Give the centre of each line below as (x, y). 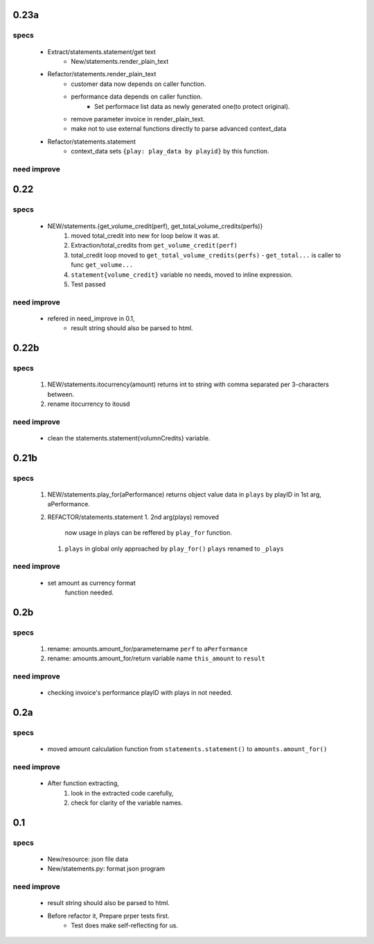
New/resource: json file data (88, 859)
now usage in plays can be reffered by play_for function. (148, 533)
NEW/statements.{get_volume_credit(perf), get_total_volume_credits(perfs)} (155, 226)
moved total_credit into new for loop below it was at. (145, 236)
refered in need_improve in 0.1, (91, 318)
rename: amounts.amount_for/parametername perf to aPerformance (148, 649)
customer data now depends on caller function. (139, 84)
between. (61, 394)
